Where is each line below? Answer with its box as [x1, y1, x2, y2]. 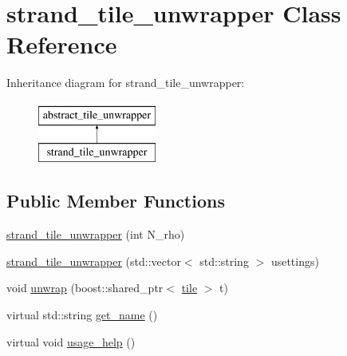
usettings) [270, 252, 319, 269]
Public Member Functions [6, 188, 225, 213]
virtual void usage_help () [6, 333, 136, 350]
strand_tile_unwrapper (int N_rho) [6, 226, 185, 243]
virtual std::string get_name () [6, 307, 158, 323]
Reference [6, 28, 117, 61]
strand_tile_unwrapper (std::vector [6, 252, 181, 269]
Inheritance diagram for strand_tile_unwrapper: [6, 74, 245, 91]
